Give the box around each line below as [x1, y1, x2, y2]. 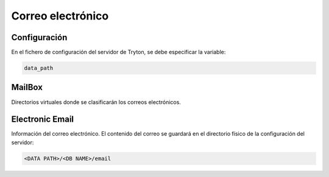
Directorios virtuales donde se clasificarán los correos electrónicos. [11, 98, 181, 106]
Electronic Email [11, 114, 74, 125]
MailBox [11, 82, 43, 92]
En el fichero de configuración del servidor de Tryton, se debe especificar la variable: [11, 49, 226, 56]
